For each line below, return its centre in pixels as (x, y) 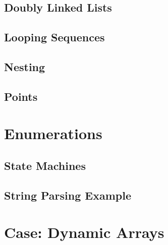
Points (21, 96)
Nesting (25, 66)
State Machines (45, 165)
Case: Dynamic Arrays (84, 232)
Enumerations (53, 133)
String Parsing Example (68, 195)
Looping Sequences (54, 37)
